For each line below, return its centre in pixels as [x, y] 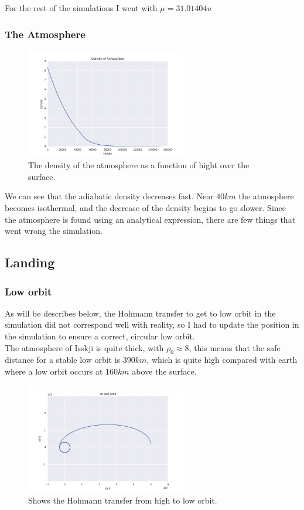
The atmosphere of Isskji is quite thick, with [84, 347]
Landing [30, 262]
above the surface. [164, 371]
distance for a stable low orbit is [63, 360]
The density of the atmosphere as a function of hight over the [139, 165]
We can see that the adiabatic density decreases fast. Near [109, 196]
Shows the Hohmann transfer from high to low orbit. [123, 500]
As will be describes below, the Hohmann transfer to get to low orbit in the [140, 313]
